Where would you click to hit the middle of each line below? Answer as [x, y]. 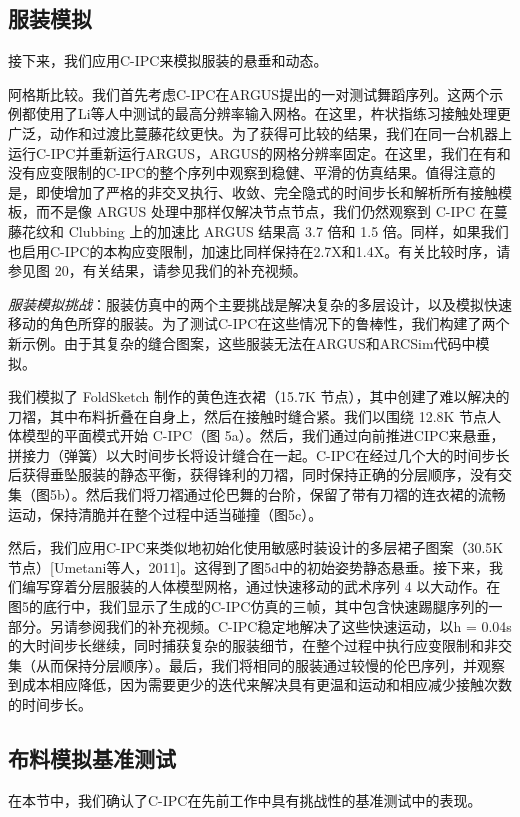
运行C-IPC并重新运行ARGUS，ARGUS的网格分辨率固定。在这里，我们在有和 [259, 152]
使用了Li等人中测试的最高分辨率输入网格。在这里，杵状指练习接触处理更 [273, 113]
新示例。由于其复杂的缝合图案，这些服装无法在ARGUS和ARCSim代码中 [242, 342]
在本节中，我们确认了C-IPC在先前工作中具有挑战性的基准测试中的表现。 [245, 799]
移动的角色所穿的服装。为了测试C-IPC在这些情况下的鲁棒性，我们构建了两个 [259, 323]
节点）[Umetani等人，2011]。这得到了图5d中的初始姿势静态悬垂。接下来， [249, 566]
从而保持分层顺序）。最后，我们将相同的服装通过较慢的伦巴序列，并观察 [270, 664]
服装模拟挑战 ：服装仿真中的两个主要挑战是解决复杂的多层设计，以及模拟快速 [260, 303]
